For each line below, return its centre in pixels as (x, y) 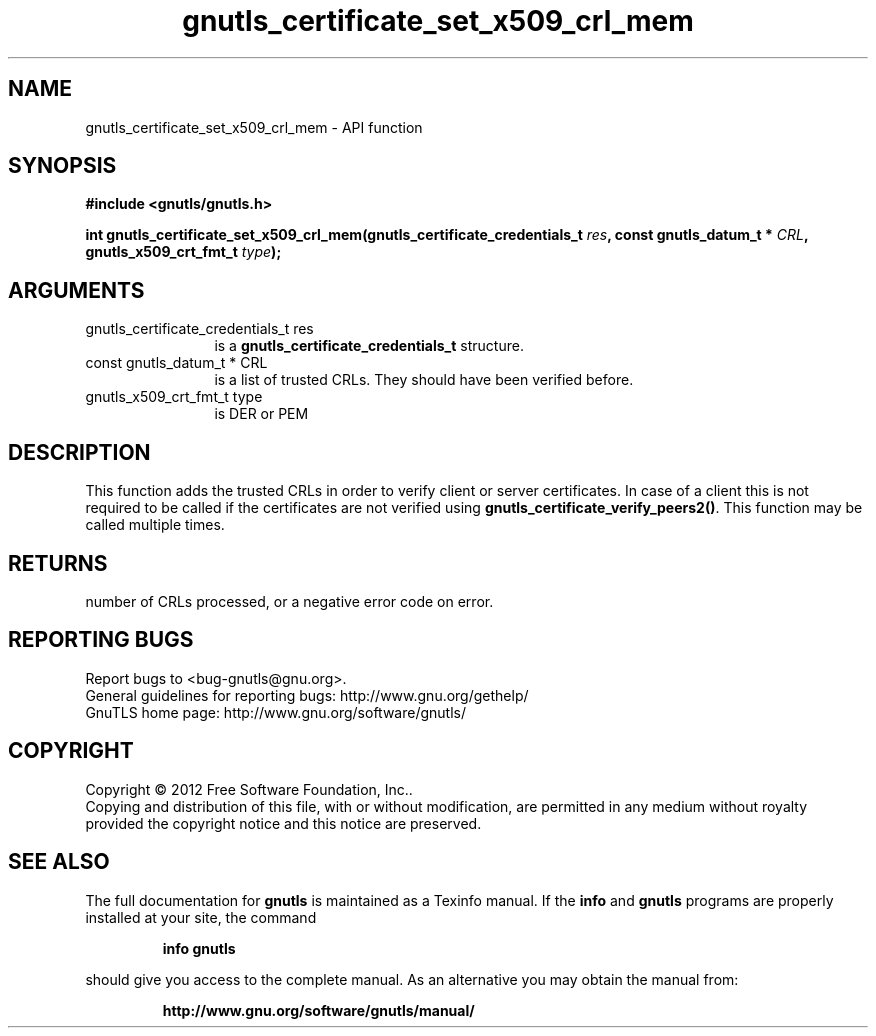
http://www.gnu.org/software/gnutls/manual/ (318, 1010)
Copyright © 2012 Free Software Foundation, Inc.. (249, 789)
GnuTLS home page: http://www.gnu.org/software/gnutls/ (275, 712)
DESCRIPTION (79, 452)
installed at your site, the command (201, 917)
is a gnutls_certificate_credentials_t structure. (369, 346)
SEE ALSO (59, 862)
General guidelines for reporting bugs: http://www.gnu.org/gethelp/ (307, 695)
